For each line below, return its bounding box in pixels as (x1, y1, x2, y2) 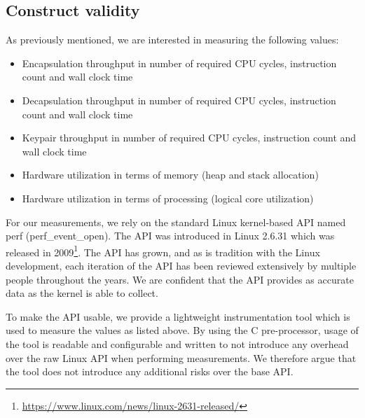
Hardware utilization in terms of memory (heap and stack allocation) (22, 167, 319, 182)
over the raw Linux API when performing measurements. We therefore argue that (6, 350, 357, 365)
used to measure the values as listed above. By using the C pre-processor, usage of (6, 323, 359, 337)
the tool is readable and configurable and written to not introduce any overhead (6, 336, 349, 351)
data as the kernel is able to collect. (6, 286, 158, 300)
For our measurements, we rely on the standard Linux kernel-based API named (6, 214, 346, 229)
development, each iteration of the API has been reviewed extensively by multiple (6, 258, 357, 272)
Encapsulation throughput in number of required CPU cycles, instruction (22, 55, 337, 70)
